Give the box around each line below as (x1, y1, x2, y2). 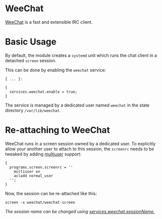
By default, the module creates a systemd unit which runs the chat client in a (5, 52, 157, 58)
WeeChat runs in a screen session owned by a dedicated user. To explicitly (5, 140, 156, 147)
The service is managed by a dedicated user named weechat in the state (5, 102, 150, 108)
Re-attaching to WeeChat (5, 125, 110, 136)
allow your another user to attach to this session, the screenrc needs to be (5, 146, 155, 152)
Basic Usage (5, 36, 57, 47)
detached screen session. (5, 57, 57, 64)
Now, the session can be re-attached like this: (5, 190, 97, 196)
